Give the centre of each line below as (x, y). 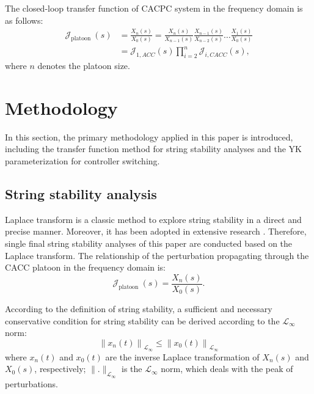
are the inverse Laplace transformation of (182, 356)
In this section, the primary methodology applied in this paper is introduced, (149, 137)
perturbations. (31, 383)
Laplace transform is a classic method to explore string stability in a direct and (153, 219)
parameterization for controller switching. (82, 161)
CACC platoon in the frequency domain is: (86, 267)
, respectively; (60, 369)
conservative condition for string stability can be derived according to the (142, 320)
